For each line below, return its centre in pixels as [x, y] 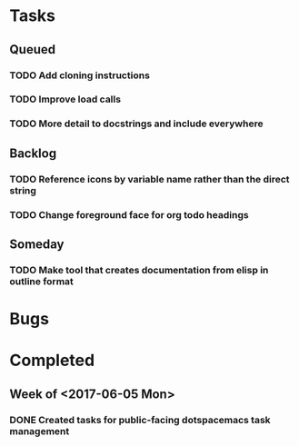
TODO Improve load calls [65, 99]
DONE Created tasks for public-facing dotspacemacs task [140, 420]
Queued [33, 50]
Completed [52, 361]
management [40, 431]
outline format [42, 281]
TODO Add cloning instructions [80, 75]
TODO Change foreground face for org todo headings [129, 214]
